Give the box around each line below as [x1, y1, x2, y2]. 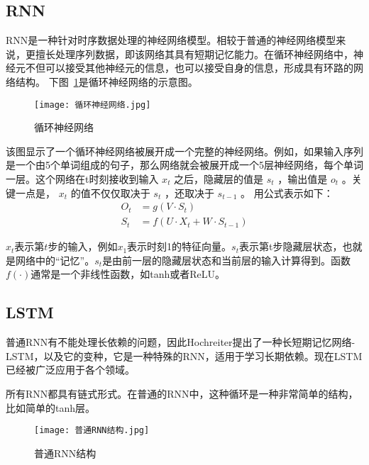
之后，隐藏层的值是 [174, 172, 264, 186]
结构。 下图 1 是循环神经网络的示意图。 [15, 74, 198, 89]
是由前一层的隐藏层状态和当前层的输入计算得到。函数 [102, 252, 351, 267]
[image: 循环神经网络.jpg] [34, 99, 151, 110]
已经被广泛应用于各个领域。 [6, 362, 135, 377]
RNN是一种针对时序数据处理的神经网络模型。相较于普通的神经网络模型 [6, 33, 336, 47]
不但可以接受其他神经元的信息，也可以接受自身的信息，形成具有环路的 [25, 60, 353, 75]
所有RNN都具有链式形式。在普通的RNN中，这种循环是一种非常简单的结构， [6, 386, 358, 401]
